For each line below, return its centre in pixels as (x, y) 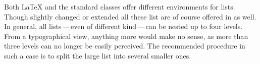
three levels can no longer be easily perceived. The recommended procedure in (125, 46)
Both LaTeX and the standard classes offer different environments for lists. (120, 6)
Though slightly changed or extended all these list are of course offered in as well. (130, 16)
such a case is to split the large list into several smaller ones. (98, 55)
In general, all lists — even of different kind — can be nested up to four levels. (123, 26)
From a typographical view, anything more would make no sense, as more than (126, 36)
